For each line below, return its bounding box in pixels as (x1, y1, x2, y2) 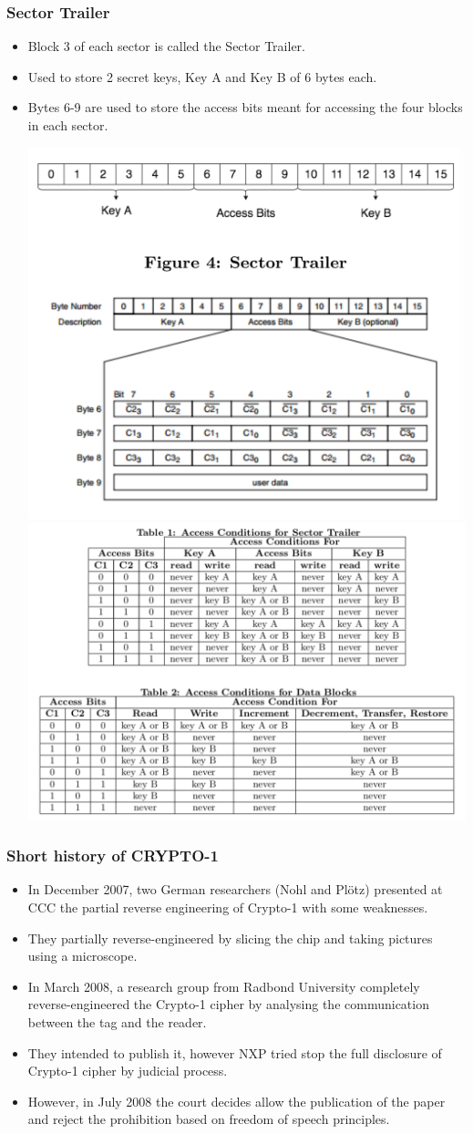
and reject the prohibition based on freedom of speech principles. (27, 1109, 390, 1129)
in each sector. (27, 116, 108, 134)
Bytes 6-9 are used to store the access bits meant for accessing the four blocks (27, 98, 463, 117)
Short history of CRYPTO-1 (6, 844, 219, 867)
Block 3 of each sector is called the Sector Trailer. (27, 36, 305, 56)
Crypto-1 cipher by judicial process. (27, 1061, 228, 1080)
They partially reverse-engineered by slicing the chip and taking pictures (27, 928, 433, 947)
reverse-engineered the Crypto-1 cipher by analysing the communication (27, 995, 429, 1014)
